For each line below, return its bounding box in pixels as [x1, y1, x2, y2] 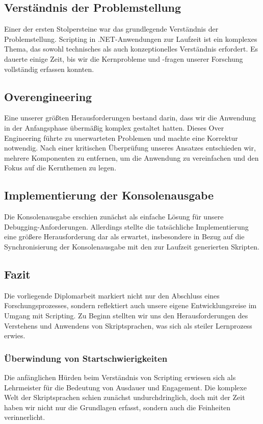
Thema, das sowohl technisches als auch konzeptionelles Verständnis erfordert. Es [4, 43, 258, 54]
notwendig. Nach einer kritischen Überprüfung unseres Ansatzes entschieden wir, [4, 142, 256, 153]
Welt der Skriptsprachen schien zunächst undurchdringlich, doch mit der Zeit [4, 392, 245, 403]
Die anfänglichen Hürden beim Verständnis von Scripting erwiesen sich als [4, 371, 236, 382]
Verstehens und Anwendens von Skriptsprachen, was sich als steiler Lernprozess [4, 320, 252, 331]
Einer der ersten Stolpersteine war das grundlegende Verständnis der [4, 23, 219, 34]
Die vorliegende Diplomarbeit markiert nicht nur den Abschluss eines [4, 290, 220, 301]
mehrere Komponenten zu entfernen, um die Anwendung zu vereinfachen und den [4, 152, 259, 163]
